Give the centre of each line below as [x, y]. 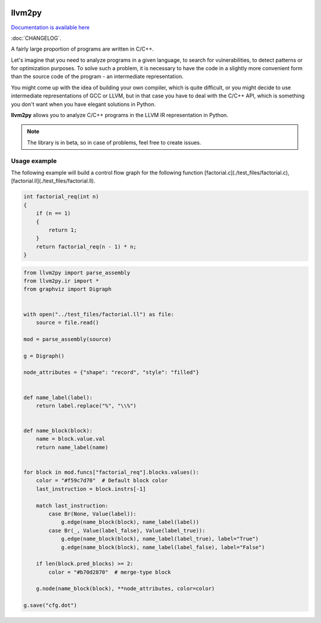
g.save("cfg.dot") [50, 605]
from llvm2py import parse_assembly [77, 273]
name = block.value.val [70, 439]
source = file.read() [67, 322]
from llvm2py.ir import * [61, 281]
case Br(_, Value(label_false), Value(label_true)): [127, 530]
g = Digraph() [44, 356]
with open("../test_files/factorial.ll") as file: [99, 314]
